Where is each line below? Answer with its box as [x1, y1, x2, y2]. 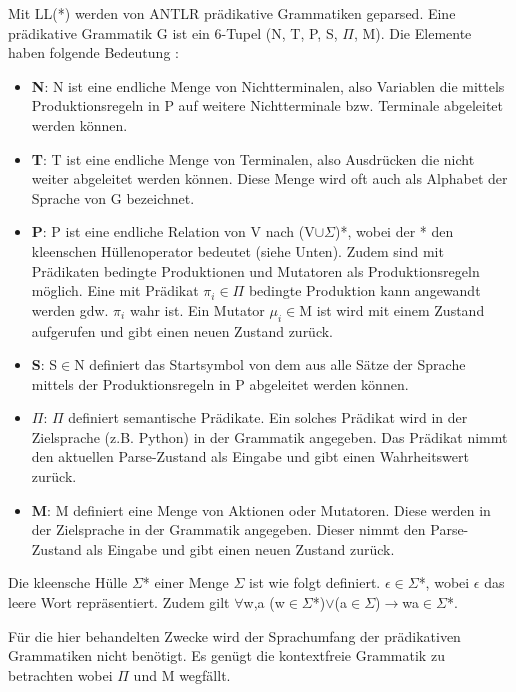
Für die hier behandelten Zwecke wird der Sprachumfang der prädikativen [8, 625, 461, 646]
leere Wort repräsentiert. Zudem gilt [8, 592, 230, 613]
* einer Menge [142, 572, 229, 593]
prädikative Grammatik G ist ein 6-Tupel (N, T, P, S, [8, 22, 338, 43]
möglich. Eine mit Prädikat [31, 280, 199, 301]
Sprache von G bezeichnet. [31, 187, 195, 208]
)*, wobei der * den [334, 221, 454, 242]
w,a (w [243, 592, 285, 613]
